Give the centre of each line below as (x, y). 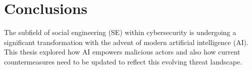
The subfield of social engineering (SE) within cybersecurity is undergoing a (120, 32)
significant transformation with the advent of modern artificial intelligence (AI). (126, 42)
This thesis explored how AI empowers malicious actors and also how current (122, 52)
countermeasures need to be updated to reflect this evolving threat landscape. (123, 61)
